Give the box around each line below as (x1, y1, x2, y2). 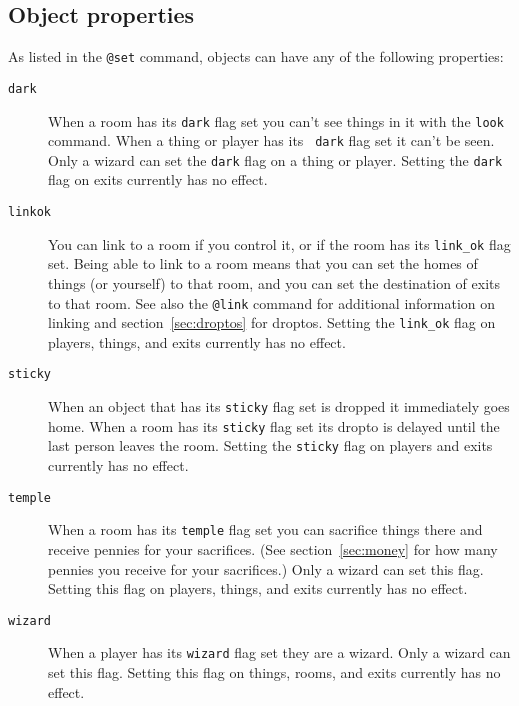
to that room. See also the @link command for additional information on (48, 292, 496, 313)
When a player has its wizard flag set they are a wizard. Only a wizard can (48, 642, 511, 663)
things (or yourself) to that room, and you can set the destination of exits (48, 272, 501, 293)
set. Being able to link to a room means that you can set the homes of (48, 253, 478, 274)
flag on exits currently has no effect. (48, 169, 268, 190)
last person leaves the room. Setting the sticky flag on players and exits (48, 435, 493, 456)
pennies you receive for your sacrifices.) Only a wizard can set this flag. (48, 558, 484, 579)
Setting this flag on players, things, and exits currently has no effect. (48, 578, 468, 599)
